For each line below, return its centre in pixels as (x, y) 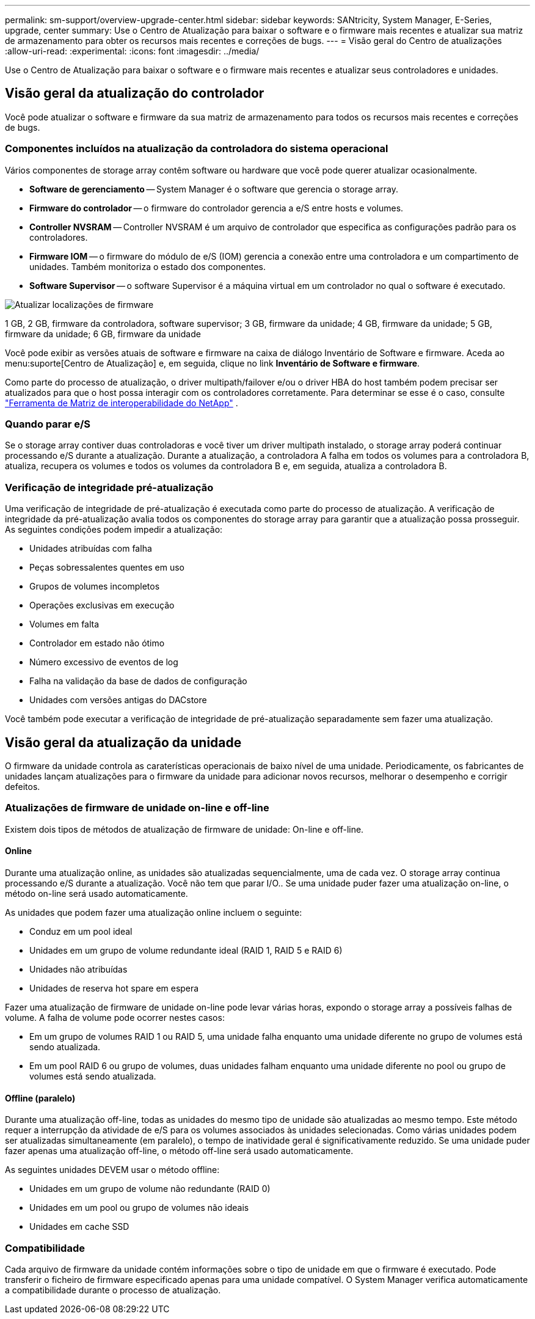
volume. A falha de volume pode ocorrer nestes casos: (115, 1017)
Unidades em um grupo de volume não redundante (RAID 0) (150, 1189)
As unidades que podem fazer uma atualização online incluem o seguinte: (154, 912)
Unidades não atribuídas (78, 969)
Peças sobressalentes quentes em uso (107, 568)
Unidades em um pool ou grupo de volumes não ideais (139, 1208)
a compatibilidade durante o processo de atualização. (113, 1290)
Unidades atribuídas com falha (91, 549)
